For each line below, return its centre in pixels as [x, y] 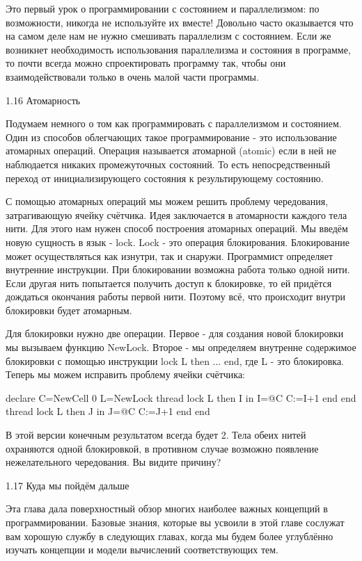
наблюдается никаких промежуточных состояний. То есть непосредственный [168, 164]
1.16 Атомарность [43, 100]
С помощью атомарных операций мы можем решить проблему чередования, [167, 201]
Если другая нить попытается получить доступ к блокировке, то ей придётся [169, 283]
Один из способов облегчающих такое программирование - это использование [171, 137]
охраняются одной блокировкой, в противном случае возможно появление [162, 448]
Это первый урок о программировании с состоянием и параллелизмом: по [163, 8]
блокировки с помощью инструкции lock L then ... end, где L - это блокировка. [175, 360]
